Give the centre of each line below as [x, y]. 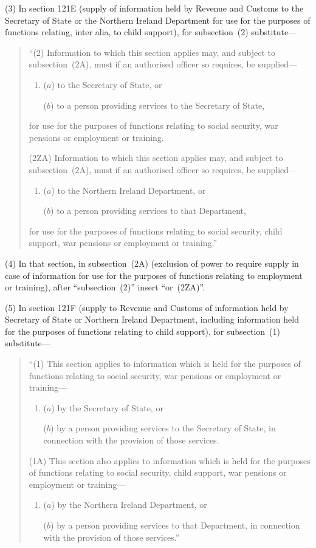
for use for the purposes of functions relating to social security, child [156, 231]
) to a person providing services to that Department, [148, 211]
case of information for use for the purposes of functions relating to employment [154, 275]
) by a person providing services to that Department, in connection [175, 525]
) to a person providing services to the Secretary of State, [158, 105]
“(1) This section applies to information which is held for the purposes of [165, 364]
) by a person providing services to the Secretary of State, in [163, 428]
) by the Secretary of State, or [107, 407]
